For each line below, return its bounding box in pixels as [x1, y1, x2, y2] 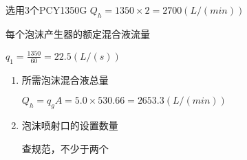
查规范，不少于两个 [21, 141, 109, 155]
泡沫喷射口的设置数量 [21, 118, 118, 133]
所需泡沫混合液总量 [21, 72, 109, 87]
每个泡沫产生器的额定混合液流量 [6, 26, 150, 41]
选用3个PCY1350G [6, 3, 87, 16]
